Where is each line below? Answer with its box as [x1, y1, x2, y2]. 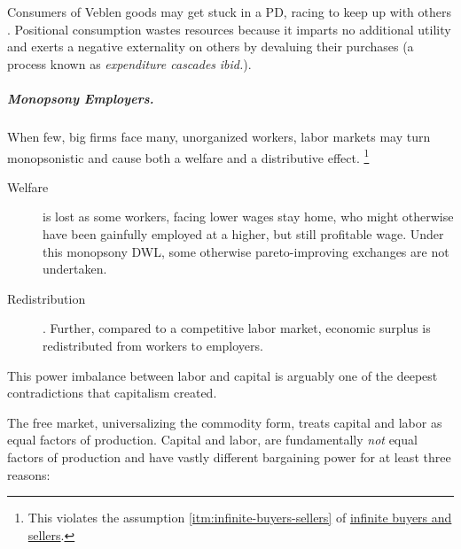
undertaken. [43, 259, 107, 278]
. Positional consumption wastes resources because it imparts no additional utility [7, 19, 451, 38]
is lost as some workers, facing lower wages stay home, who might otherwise [43, 207, 454, 226]
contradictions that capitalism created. [7, 383, 217, 402]
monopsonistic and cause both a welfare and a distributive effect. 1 [7, 145, 370, 166]
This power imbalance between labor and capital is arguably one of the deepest [7, 366, 438, 384]
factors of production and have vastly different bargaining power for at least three [7, 447, 451, 466]
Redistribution [7, 289, 86, 307]
